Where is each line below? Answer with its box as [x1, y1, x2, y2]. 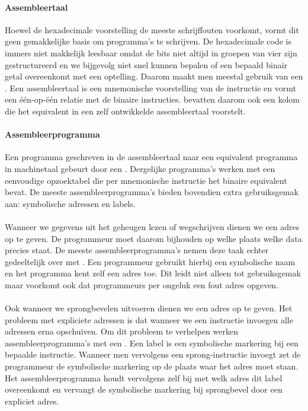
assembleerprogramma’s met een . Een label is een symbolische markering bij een [5, 336, 299, 349]
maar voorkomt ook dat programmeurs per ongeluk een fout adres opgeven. [5, 278, 279, 291]
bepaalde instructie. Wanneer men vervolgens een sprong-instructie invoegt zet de [5, 348, 301, 361]
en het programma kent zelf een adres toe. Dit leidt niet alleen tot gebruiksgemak [5, 267, 301, 279]
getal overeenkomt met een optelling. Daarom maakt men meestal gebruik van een [5, 70, 303, 82]
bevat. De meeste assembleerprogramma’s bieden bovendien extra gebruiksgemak [5, 186, 299, 198]
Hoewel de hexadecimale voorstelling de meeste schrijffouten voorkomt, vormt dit [5, 23, 299, 36]
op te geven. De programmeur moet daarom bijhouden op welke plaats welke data [5, 232, 302, 244]
